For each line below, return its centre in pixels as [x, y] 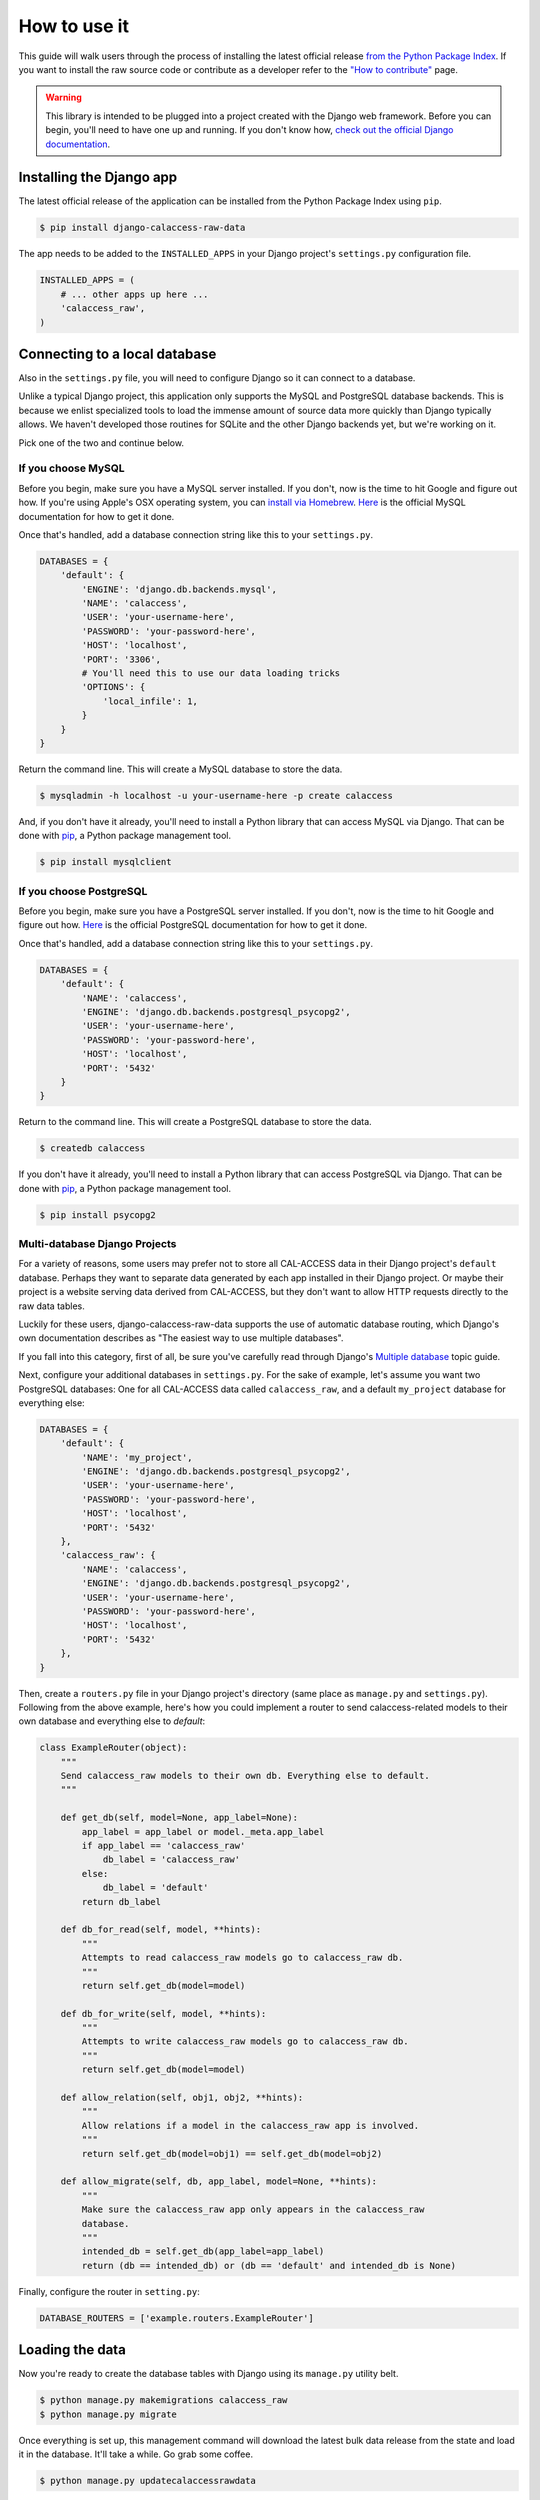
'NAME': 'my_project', [137, 1457]
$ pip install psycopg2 [98, 1214]
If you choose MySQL [71, 468]
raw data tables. [51, 1306]
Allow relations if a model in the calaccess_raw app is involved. [250, 2125]
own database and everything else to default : [112, 1721]
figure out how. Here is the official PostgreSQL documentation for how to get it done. [193, 925]
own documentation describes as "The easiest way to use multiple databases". [181, 1338]
